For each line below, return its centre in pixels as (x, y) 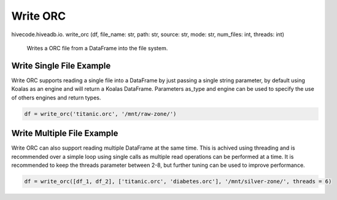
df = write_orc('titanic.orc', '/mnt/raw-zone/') (100, 114)
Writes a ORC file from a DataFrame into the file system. (97, 48)
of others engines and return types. (56, 98)
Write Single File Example (61, 65)
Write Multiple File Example (65, 133)
